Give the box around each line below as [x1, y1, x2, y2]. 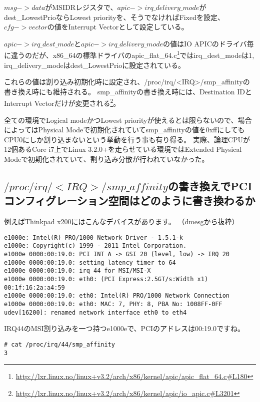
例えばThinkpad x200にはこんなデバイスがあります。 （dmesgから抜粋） [4, 216, 239, 227]
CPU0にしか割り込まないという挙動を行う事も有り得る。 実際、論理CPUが [4, 134, 250, 144]
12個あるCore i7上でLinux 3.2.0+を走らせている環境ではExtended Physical [4, 144, 242, 154]
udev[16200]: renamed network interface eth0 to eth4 [4, 309, 187, 316]
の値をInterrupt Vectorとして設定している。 [47, 21, 188, 32]
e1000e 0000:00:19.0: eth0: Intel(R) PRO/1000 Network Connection [4, 292, 230, 300]
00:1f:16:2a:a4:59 [4, 284, 65, 291]
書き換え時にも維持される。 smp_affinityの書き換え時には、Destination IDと [4, 86, 252, 96]
